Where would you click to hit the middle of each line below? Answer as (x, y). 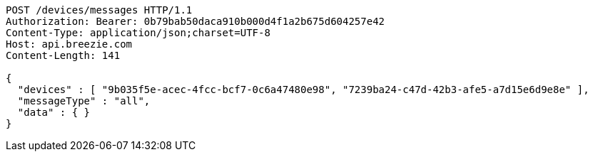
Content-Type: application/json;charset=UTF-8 (138, 33)
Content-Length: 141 (63, 55)
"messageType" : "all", (84, 101)
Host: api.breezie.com (69, 44)
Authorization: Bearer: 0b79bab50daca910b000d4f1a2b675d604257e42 (196, 21)
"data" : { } (54, 112)
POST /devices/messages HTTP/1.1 (99, 10)
